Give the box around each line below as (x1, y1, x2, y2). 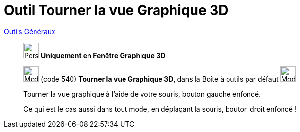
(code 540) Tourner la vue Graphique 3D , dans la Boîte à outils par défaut (40, 74, 279, 83)
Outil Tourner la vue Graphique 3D (4, 2, 229, 18)
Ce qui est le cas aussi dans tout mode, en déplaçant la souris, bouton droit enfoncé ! (23, 104, 297, 113)
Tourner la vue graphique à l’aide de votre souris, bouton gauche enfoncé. (23, 89, 261, 98)
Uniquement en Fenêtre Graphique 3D (40, 51, 166, 59)
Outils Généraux (4, 27, 55, 36)
